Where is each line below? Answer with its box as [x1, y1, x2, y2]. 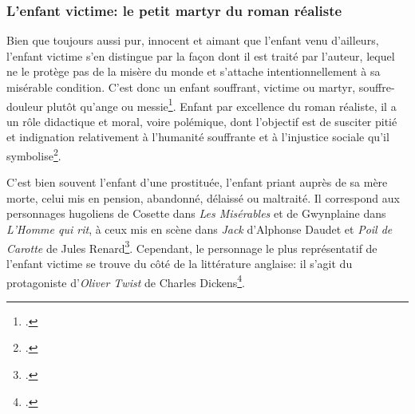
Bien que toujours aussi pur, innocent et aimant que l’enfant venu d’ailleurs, [6, 32, 379, 49]
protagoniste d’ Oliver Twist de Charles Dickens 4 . [6, 271, 246, 290]
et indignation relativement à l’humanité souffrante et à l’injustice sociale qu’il [6, 128, 389, 145]
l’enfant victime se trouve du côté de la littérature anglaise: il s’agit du [6, 254, 353, 271]
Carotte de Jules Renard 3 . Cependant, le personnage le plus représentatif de [6, 237, 377, 256]
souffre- [358, 79, 395, 95]
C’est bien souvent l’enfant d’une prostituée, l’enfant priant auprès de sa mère [6, 174, 388, 191]
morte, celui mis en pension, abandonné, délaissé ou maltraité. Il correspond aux [6, 189, 400, 206]
